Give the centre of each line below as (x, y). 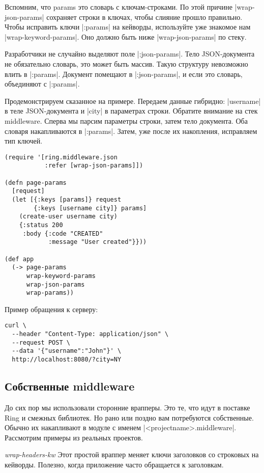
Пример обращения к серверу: (51, 309)
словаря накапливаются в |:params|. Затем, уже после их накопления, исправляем (131, 131)
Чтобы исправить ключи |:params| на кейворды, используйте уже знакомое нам (128, 27)
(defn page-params (36, 183)
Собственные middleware (70, 386)
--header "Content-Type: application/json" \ (90, 334)
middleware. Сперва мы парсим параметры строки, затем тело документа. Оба (126, 120)
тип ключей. (24, 141)
